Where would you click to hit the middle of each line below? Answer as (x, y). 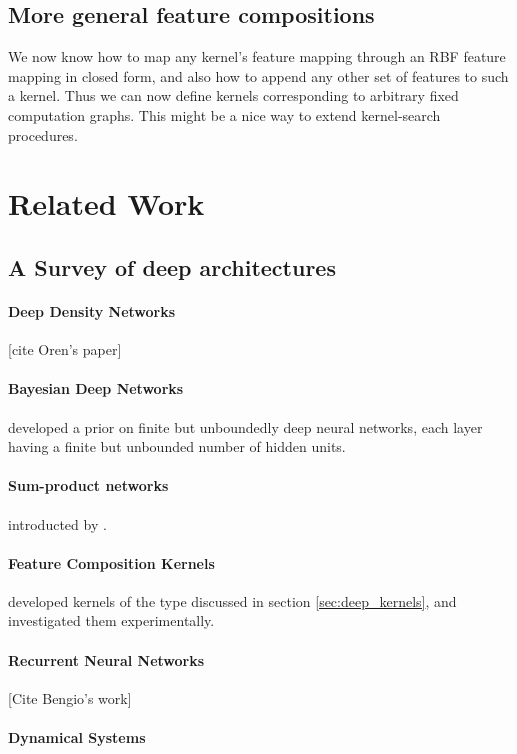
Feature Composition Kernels (111, 562)
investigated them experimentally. (111, 620)
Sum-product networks (88, 485)
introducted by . (57, 523)
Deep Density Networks (92, 310)
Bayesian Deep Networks (96, 388)
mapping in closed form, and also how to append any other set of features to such (258, 75)
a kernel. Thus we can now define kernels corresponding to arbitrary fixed (233, 95)
